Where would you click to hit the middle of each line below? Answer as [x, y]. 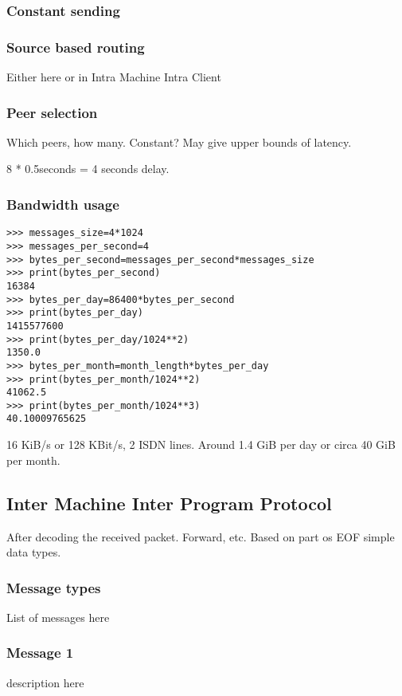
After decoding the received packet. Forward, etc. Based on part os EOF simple [201, 536]
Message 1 [40, 653]
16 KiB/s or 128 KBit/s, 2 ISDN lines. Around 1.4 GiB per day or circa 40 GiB [201, 444]
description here [45, 682]
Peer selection [52, 112]
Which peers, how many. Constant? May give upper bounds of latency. [179, 142]
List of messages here [58, 617]
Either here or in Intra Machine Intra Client [114, 77]
